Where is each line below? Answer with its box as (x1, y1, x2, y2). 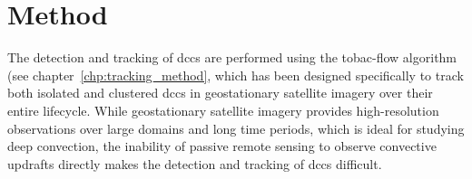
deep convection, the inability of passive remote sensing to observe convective (7, 137, 437, 155)
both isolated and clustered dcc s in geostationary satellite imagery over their (7, 83, 433, 102)
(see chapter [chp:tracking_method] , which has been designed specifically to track (7, 65, 464, 84)
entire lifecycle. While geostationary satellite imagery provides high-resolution (7, 100, 439, 119)
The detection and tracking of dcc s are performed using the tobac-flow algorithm (7, 48, 457, 67)
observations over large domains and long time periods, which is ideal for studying (7, 118, 465, 137)
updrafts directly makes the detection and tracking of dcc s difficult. (7, 154, 382, 173)
